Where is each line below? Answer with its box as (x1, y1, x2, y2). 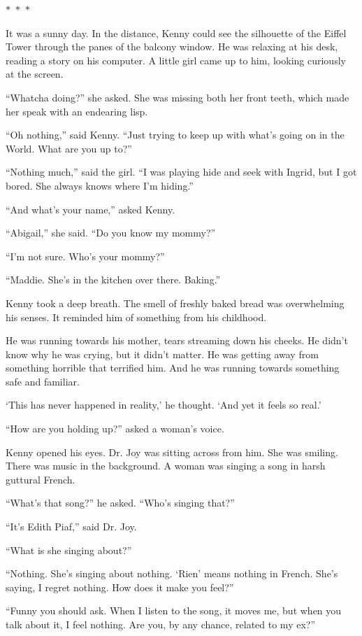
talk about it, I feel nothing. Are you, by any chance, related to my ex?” (6, 617, 316, 631)
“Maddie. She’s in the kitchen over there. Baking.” (6, 272, 221, 287)
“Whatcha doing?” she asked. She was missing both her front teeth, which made (6, 90, 349, 104)
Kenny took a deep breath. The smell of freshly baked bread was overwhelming (6, 295, 345, 310)
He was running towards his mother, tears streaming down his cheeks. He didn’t (6, 333, 348, 348)
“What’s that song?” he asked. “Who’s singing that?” (6, 495, 235, 510)
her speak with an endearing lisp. (6, 104, 148, 118)
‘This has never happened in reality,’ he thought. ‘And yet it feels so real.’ (6, 397, 321, 412)
